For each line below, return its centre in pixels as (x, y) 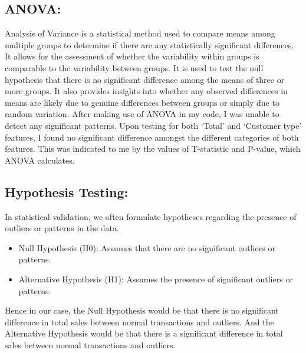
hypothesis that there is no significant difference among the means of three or (145, 79)
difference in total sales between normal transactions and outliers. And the (139, 322)
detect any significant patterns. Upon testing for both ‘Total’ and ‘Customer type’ (153, 125)
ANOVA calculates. (40, 160)
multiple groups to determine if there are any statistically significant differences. (149, 44)
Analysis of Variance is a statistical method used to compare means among (140, 33)
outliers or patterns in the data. (62, 228)
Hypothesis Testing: (67, 192)
